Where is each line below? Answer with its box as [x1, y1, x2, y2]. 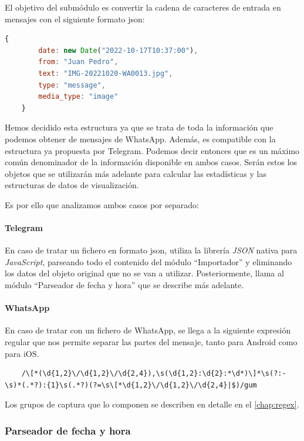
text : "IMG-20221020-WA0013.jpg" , [38, 69, 173, 78]
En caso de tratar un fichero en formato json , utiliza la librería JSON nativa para [5, 244, 298, 256]
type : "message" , [38, 81, 106, 89]
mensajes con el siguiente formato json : [5, 12, 145, 25]
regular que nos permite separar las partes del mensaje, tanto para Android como [5, 336, 298, 348]
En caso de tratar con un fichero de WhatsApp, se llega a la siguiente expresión [5, 324, 291, 336]
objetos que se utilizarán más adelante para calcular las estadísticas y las [5, 167, 266, 179]
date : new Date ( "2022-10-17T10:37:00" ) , [38, 46, 198, 55]
